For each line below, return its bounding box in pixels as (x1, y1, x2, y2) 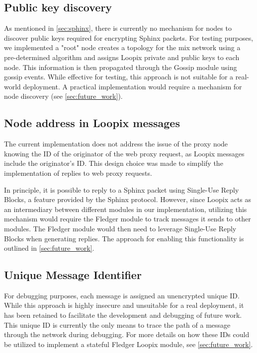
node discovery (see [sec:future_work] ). (4, 91, 123, 101)
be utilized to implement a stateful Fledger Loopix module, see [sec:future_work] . (4, 339, 253, 349)
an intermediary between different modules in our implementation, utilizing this (4, 204, 247, 214)
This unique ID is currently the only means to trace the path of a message (4, 319, 231, 330)
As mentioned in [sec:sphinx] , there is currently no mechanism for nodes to (4, 23, 232, 33)
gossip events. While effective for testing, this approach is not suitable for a (4, 71, 234, 82)
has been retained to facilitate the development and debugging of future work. (4, 310, 242, 320)
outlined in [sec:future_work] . (4, 243, 94, 253)
